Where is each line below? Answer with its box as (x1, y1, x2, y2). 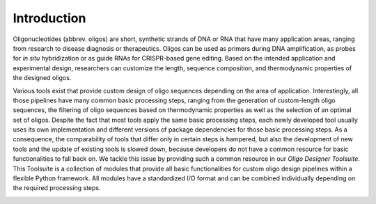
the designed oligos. (13, 74, 72, 82)
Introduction (13, 10, 86, 26)
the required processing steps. (13, 184, 101, 192)
